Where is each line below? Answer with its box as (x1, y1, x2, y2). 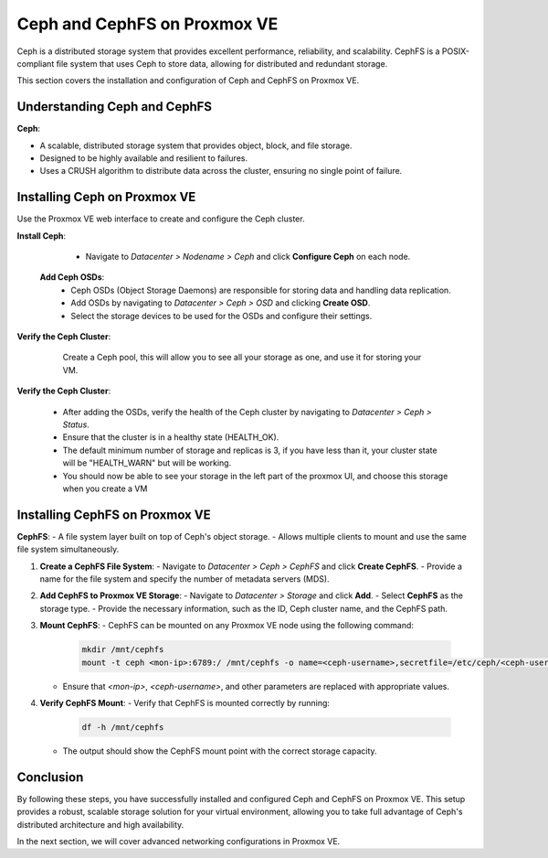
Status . (62, 419, 90, 430)
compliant (16, 58, 55, 69)
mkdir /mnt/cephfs (81, 645, 164, 655)
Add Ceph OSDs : (39, 272, 105, 283)
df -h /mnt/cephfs (81, 722, 164, 732)
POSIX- (441, 46, 470, 57)
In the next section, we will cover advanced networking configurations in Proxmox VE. (16, 836, 341, 846)
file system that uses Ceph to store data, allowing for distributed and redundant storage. (56, 58, 388, 69)
